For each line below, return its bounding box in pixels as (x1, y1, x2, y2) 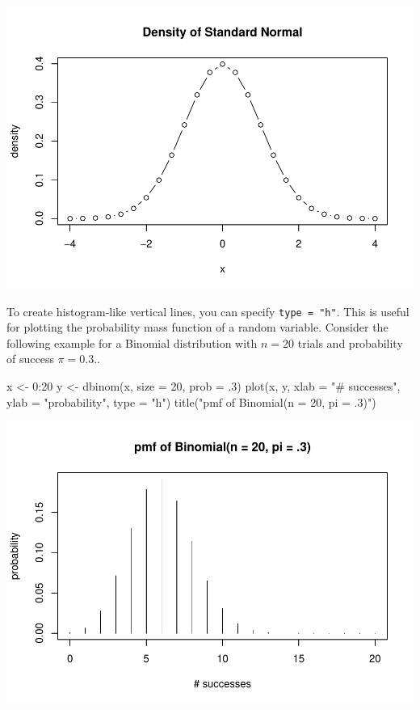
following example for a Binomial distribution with (6, 334, 258, 351)
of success (6, 350, 54, 367)
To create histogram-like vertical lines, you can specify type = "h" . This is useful (6, 302, 409, 319)
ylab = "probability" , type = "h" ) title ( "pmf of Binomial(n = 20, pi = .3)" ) (6, 393, 376, 410)
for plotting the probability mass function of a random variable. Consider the (6, 319, 388, 336)
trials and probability (297, 334, 403, 351)
